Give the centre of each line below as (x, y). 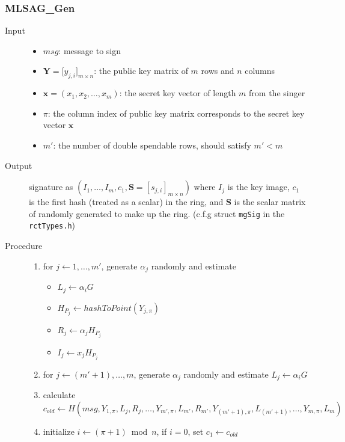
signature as (51, 187)
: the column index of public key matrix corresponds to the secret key (176, 113)
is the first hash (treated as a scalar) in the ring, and (126, 202)
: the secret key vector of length (178, 93)
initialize (59, 431)
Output (19, 165)
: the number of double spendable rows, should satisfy (152, 145)
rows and (218, 71)
